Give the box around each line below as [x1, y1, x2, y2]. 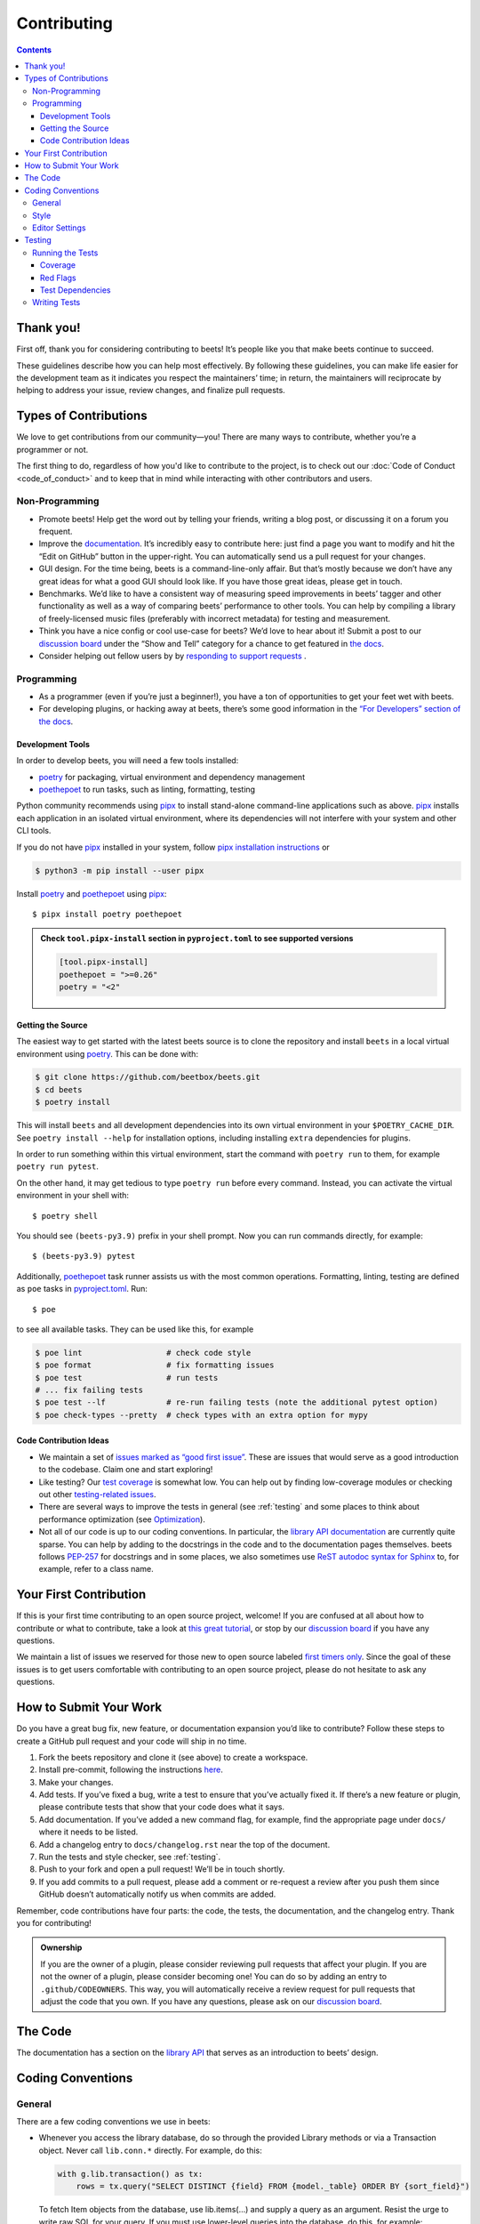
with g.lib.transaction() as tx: [57, 2169, 204, 2179]
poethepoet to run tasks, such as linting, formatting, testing [38, 784, 256, 795]
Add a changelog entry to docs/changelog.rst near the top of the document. [38, 1839, 331, 1849]
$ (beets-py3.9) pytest [32, 1251, 136, 1261]
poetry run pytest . [16, 1161, 100, 1172]
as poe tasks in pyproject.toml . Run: [16, 1284, 148, 1294]
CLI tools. [16, 826, 52, 836]
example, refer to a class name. [38, 1564, 155, 1575]
